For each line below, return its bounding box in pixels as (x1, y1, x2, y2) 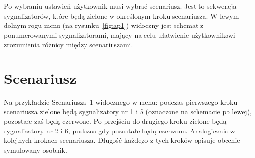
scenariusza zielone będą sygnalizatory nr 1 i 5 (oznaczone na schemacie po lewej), (4, 106, 252, 116)
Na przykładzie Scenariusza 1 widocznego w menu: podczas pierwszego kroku (4, 97, 238, 107)
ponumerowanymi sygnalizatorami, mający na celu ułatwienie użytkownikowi (4, 29, 235, 40)
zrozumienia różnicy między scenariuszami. (4, 39, 133, 50)
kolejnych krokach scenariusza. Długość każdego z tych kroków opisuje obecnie (4, 135, 240, 145)
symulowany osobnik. (4, 145, 67, 155)
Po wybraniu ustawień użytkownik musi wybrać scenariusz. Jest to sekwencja (4, 1, 237, 11)
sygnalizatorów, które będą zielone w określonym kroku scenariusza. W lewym (4, 10, 239, 21)
